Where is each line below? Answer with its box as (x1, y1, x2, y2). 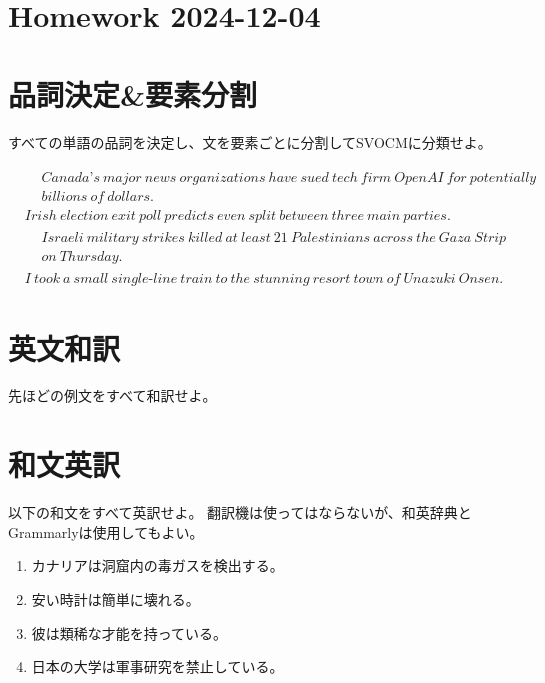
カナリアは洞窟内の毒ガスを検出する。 (31, 555, 284, 576)
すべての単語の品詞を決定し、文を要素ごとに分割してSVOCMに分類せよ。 (8, 131, 492, 152)
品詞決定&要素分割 (8, 73, 258, 114)
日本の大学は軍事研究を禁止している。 (31, 656, 284, 677)
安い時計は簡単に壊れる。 (31, 588, 200, 609)
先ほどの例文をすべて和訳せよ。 (8, 385, 217, 406)
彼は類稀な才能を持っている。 (31, 622, 228, 643)
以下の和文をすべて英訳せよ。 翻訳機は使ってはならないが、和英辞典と (8, 502, 472, 523)
